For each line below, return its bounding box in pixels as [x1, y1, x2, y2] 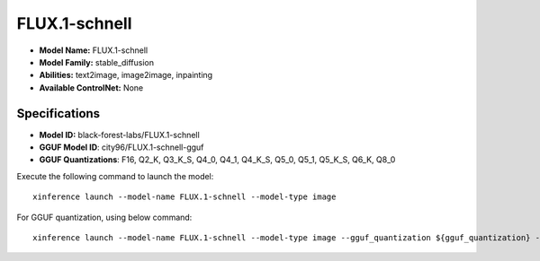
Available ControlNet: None [39, 82, 144, 93]
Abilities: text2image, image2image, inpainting [39, 70, 213, 81]
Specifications [16, 106, 101, 121]
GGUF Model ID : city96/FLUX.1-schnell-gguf [39, 142, 204, 152]
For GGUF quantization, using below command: [16, 212, 193, 222]
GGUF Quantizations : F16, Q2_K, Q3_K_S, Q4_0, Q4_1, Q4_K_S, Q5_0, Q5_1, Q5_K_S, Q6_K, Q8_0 [39, 154, 396, 165]
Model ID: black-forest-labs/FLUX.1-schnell [39, 129, 200, 140]
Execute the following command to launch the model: [16, 170, 214, 181]
